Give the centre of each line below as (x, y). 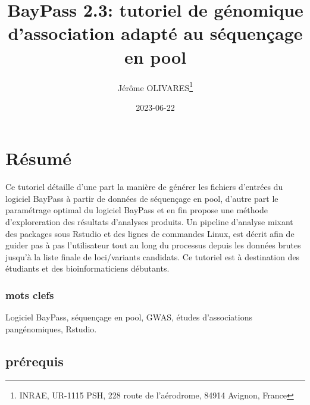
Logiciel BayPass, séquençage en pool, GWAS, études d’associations (129, 317)
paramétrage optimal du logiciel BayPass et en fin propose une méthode (137, 210)
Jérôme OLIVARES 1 (155, 86)
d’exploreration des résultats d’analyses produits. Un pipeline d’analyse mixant (149, 222)
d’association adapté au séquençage (155, 33)
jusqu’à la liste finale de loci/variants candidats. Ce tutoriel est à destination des (153, 256)
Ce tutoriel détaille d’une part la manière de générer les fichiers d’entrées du (144, 187)
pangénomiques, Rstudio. (51, 328)
